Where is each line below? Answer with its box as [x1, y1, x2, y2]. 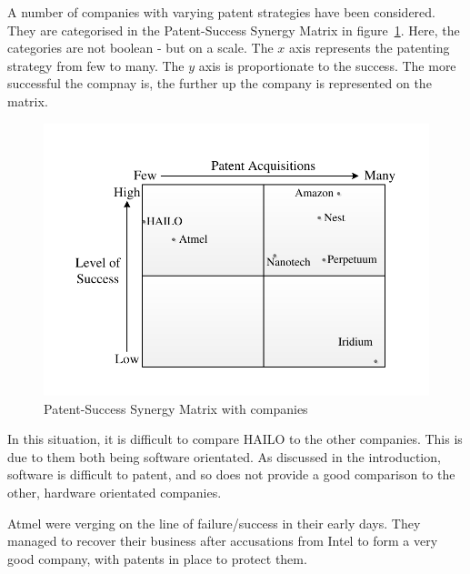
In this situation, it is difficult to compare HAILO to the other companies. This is [7, 429, 463, 448]
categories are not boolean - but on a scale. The [7, 38, 274, 57]
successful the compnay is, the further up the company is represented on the [7, 74, 432, 93]
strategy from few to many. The [7, 55, 185, 75]
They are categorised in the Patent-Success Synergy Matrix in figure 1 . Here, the [7, 20, 460, 39]
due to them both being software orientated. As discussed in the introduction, [7, 447, 441, 466]
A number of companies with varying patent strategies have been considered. [7, 3, 436, 21]
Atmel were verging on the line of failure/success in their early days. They [7, 513, 421, 532]
